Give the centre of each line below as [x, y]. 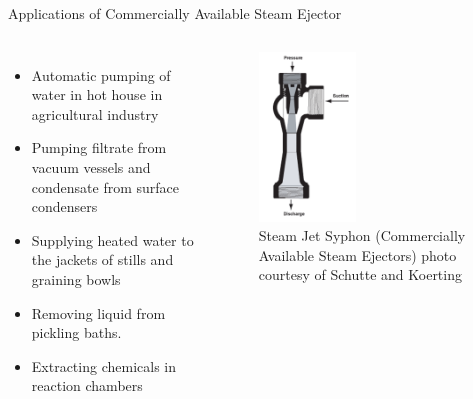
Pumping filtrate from [99, 147]
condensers [64, 206]
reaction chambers [87, 385]
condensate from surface [105, 186]
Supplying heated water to [112, 239]
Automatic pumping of [101, 74]
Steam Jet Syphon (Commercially [362, 235]
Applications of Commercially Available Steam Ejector [175, 13]
